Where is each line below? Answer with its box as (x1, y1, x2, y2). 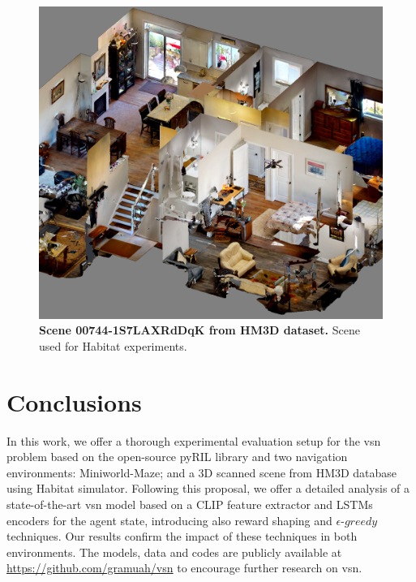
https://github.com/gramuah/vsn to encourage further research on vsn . (6, 559, 362, 576)
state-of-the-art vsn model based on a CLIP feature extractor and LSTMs (6, 495, 373, 512)
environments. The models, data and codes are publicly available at (6, 543, 342, 560)
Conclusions (6, 385, 142, 418)
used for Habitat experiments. (39, 337, 187, 354)
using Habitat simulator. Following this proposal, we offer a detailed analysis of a (6, 480, 410, 497)
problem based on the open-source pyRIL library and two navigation (6, 448, 348, 465)
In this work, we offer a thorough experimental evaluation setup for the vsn (6, 432, 381, 449)
